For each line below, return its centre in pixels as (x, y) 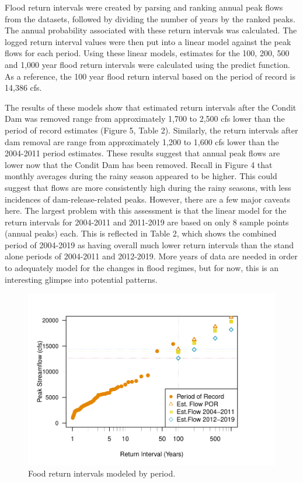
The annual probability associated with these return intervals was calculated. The (151, 30)
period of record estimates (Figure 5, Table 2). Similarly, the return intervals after (151, 130)
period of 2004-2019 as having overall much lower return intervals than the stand (149, 244)
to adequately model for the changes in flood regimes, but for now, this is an (142, 268)
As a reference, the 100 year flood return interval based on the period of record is (150, 76)
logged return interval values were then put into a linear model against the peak (148, 41)
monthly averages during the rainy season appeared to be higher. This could (141, 176)
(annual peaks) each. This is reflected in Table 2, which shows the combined (141, 233)
